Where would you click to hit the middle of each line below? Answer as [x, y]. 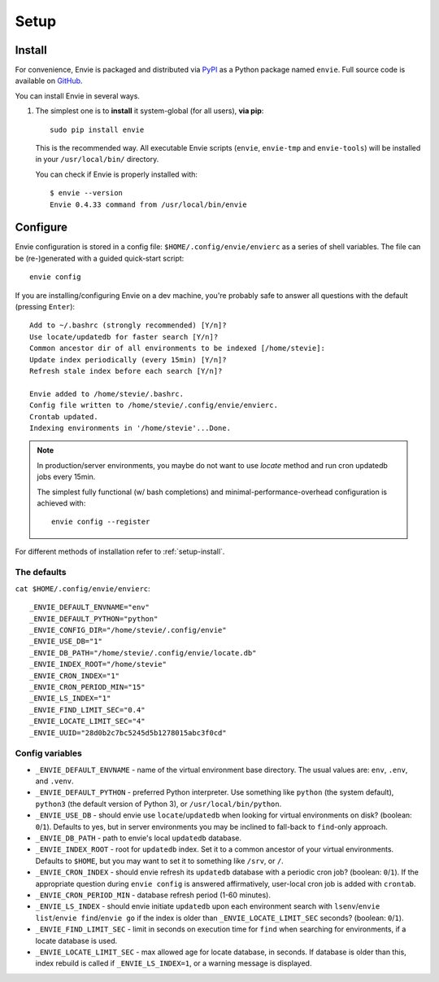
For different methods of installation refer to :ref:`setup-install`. [120, 551]
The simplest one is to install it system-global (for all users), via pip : [150, 111]
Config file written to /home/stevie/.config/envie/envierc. [154, 406]
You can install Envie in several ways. [77, 96]
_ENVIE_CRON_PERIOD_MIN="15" [87, 687]
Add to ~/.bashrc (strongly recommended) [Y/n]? [128, 325]
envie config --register [101, 522]
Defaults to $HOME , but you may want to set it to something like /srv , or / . [159, 861]
